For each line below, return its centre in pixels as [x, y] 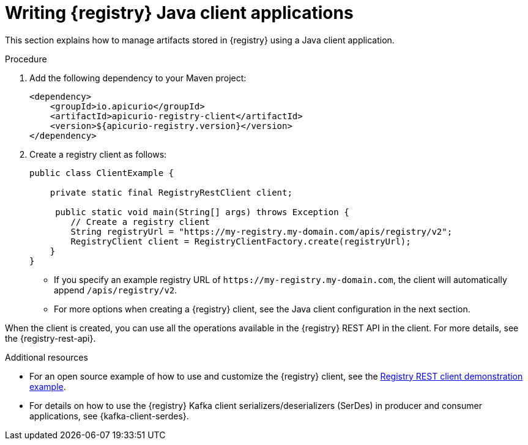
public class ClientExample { [102, 173]
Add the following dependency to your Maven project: [138, 78]
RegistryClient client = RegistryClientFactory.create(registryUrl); [241, 241]
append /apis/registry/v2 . [116, 290]
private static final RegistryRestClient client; [171, 192]
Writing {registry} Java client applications [179, 13]
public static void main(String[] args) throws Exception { [202, 212]
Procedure [26, 59]
